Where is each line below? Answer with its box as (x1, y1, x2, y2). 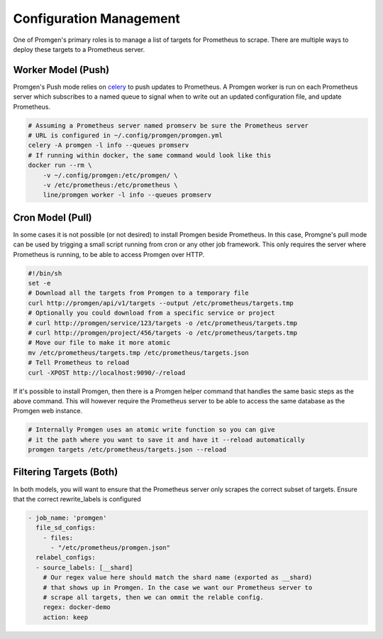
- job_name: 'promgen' (28, 513, 107, 522)
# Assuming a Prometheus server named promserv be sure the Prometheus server (28, 121, 309, 129)
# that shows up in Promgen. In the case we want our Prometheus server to (43, 583, 313, 591)
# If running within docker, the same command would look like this (28, 151, 272, 159)
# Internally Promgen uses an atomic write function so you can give (28, 426, 275, 434)
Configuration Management (13, 11, 181, 26)
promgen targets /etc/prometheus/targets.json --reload (28, 446, 227, 454)
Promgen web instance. (13, 407, 83, 415)
